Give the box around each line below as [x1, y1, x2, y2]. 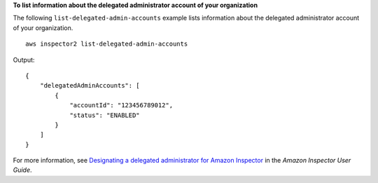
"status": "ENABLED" [69, 111, 140, 119]
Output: [13, 55, 35, 64]
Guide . [13, 165, 32, 175]
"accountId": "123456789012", [69, 102, 174, 109]
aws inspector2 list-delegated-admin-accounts [25, 40, 188, 48]
